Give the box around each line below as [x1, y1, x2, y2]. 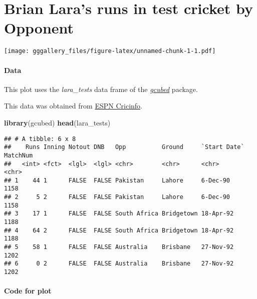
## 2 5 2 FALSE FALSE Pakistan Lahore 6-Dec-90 [4, 193, 230, 201]
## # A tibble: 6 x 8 [4, 135, 76, 142]
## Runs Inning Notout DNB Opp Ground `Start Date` [4, 143, 244, 151]
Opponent [4, 17, 74, 38]
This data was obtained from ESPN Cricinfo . [4, 100, 143, 111]
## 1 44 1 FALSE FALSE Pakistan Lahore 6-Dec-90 [4, 176, 230, 184]
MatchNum [4, 151, 33, 159]
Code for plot [4, 285, 52, 296]
